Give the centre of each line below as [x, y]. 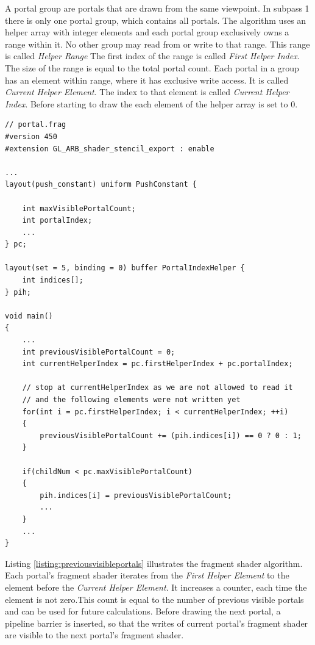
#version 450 [31, 136]
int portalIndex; [57, 221]
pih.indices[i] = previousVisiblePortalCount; [136, 495]
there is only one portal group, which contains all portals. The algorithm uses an [156, 20]
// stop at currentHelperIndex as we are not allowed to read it [157, 388]
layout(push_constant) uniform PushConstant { [101, 185]
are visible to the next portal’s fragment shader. [94, 635]
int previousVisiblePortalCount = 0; [99, 352]
